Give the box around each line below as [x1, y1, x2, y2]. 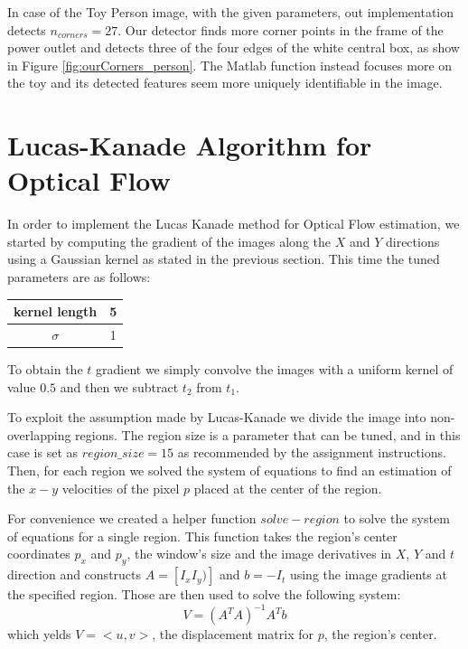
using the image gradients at [289, 565, 447, 584]
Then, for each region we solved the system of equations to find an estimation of [7, 461, 452, 480]
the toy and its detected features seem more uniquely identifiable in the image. [7, 73, 443, 92]
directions [385, 231, 440, 250]
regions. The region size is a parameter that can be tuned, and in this [75, 425, 461, 444]
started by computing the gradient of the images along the [7, 231, 332, 250]
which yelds [7, 625, 71, 644]
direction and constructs [7, 565, 142, 584]
